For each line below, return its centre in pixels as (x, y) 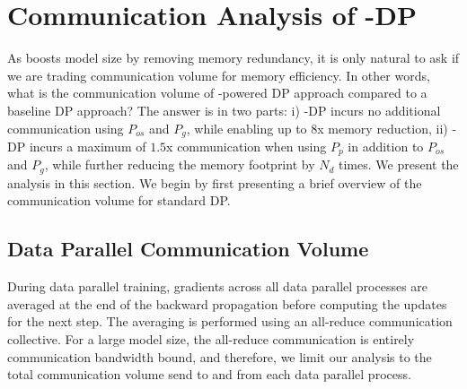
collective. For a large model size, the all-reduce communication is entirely (211, 339)
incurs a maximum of (88, 146)
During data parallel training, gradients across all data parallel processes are (218, 286)
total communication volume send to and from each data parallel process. (209, 374)
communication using (66, 128)
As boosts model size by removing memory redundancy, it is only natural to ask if (233, 58)
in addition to (386, 146)
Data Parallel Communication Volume (188, 249)
